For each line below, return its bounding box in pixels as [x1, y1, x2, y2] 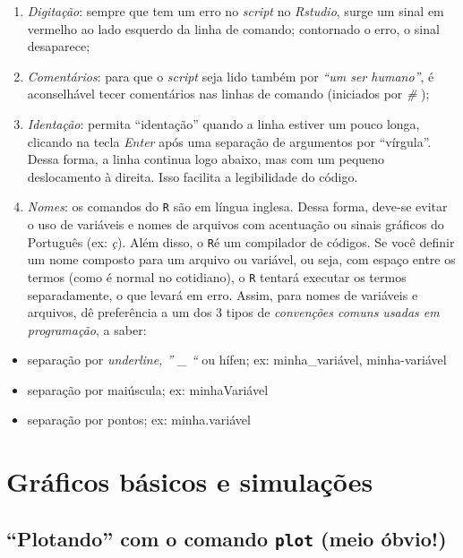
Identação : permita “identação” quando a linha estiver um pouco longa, [27, 114, 420, 133]
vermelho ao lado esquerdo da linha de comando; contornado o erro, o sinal [27, 19, 440, 38]
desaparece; [27, 37, 90, 56]
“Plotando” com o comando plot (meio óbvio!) [6, 524, 447, 552]
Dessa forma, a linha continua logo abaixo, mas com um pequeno [27, 150, 385, 168]
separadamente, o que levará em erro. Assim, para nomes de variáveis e [27, 285, 418, 304]
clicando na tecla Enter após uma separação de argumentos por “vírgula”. [27, 132, 432, 150]
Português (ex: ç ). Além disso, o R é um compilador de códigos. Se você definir [27, 232, 455, 251]
